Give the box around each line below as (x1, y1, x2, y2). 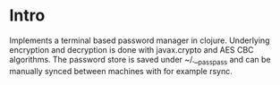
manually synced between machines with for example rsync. (9, 65, 233, 76)
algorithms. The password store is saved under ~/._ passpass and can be (9, 54, 271, 67)
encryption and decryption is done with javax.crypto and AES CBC (9, 44, 254, 55)
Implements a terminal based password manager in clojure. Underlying (9, 35, 270, 46)
